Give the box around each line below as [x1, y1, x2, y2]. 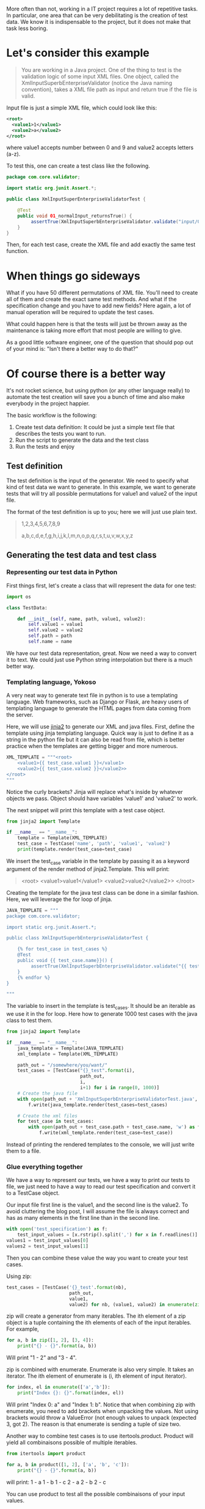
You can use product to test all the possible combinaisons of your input [6, 1490, 185, 1497]
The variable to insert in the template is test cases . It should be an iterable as [6, 1002, 196, 1011]
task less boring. [6, 24, 48, 32]
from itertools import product [6, 1450, 86, 1456]
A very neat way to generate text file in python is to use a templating [6, 692, 178, 699]
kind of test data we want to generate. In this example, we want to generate [6, 483, 196, 491]
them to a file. [6, 1147, 41, 1155]
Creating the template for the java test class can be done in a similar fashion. [6, 889, 199, 896]
